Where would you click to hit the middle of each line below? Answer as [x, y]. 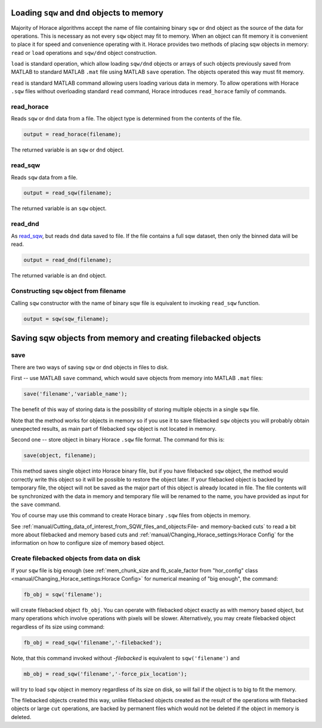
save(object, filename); [60, 456]
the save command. [36, 504]
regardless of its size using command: [58, 627]
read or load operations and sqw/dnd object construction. [84, 53]
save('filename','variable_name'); [75, 394]
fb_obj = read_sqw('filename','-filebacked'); [93, 642]
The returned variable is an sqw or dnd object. [68, 150]
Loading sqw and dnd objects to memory [87, 13]
